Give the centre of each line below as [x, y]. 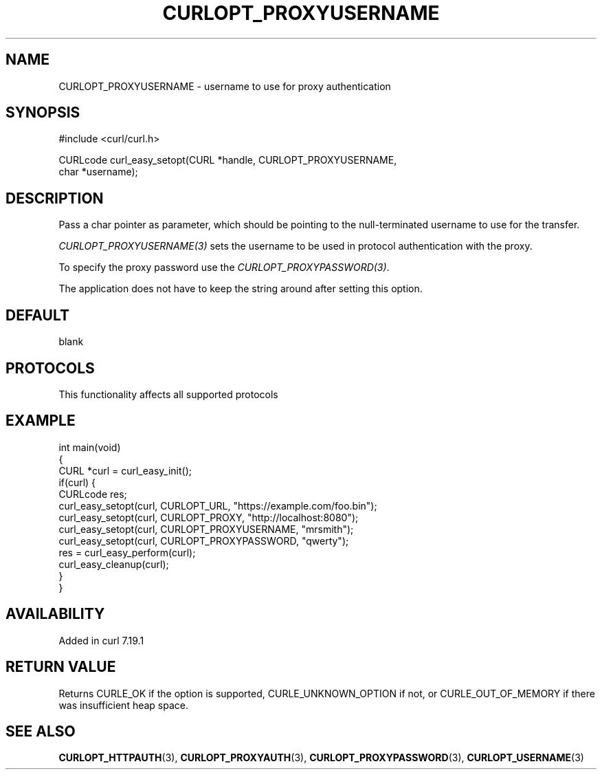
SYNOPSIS [43, 113]
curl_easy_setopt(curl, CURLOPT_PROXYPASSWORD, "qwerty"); [204, 541]
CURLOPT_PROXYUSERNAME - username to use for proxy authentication [225, 86]
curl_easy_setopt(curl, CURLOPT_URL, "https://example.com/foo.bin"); [218, 505]
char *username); [98, 172]
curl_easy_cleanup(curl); [114, 564]
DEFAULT [37, 315]
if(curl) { [77, 482]
